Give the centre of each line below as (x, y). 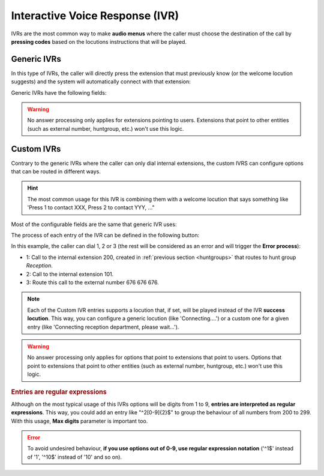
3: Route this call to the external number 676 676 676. (92, 282)
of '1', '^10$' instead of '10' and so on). (75, 457)
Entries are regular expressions (59, 391)
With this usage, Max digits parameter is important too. (79, 421)
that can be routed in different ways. (56, 171)
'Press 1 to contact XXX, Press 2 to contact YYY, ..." (91, 207)
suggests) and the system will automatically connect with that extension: (101, 82)
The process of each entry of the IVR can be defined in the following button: (105, 235)
